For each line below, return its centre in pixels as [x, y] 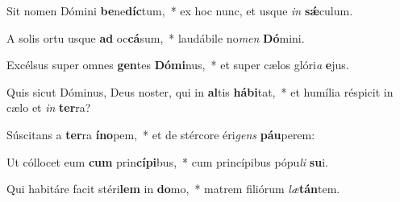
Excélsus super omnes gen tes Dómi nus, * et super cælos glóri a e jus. [178, 65]
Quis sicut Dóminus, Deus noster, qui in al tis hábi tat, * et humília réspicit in [200, 91]
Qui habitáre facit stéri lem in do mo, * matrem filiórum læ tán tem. [173, 189]
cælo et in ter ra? [49, 107]
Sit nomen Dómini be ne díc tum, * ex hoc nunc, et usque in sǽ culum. [180, 10]
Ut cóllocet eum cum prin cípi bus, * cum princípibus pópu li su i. [167, 161]
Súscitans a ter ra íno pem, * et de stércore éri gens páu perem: [161, 134]
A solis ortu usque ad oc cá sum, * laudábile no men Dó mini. [156, 37]
